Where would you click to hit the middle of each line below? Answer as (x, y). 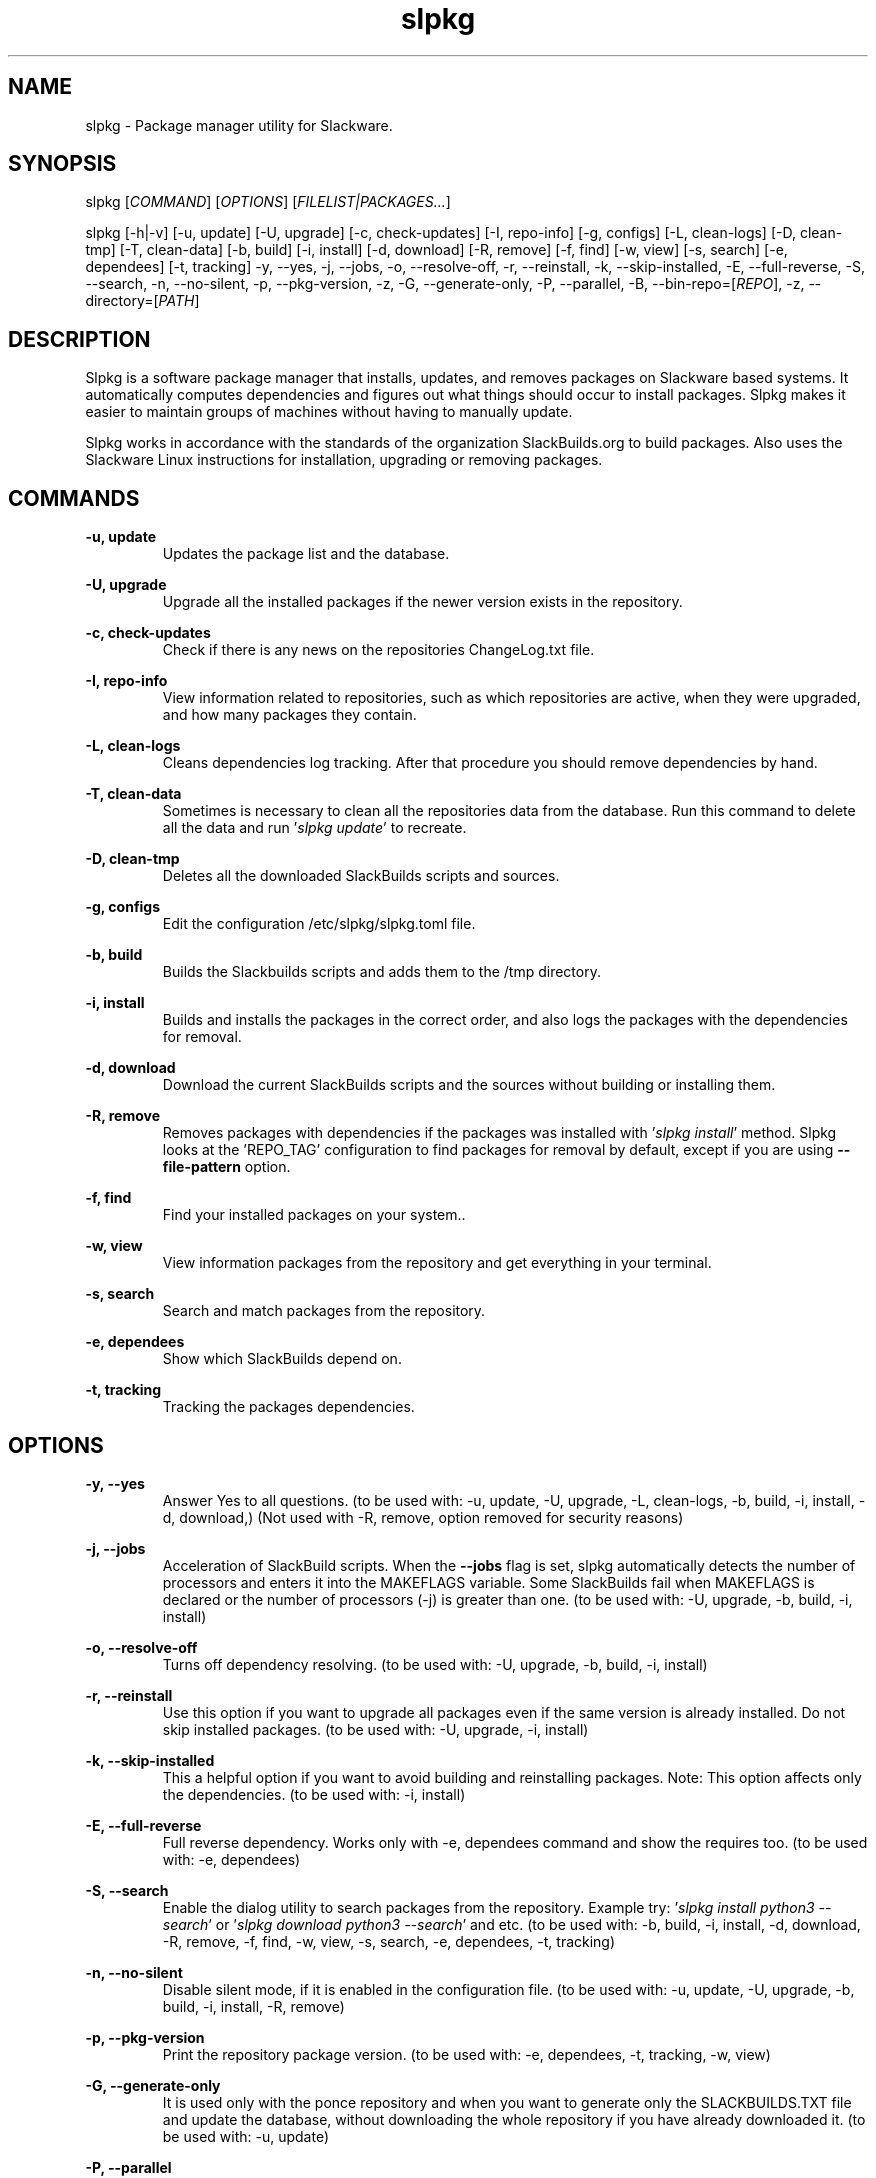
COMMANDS (74, 498)
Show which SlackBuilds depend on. (282, 1359)
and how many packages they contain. (289, 715)
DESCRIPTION (79, 339)
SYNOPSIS (62, 164)
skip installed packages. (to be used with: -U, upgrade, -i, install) (375, 1729)
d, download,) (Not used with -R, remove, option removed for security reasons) (423, 1517)
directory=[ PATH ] (142, 301)
